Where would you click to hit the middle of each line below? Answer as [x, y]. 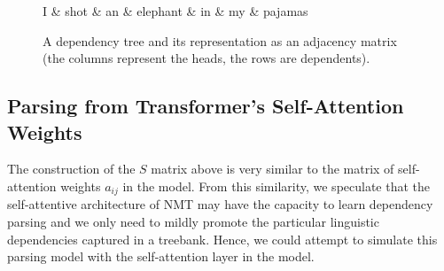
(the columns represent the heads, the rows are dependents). [206, 58]
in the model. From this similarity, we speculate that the [277, 186]
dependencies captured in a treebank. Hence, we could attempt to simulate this [222, 239]
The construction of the [71, 169]
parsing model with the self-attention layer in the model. [161, 256]
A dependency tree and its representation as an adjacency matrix [220, 40]
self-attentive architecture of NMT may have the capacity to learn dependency [220, 204]
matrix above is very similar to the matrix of [273, 169]
